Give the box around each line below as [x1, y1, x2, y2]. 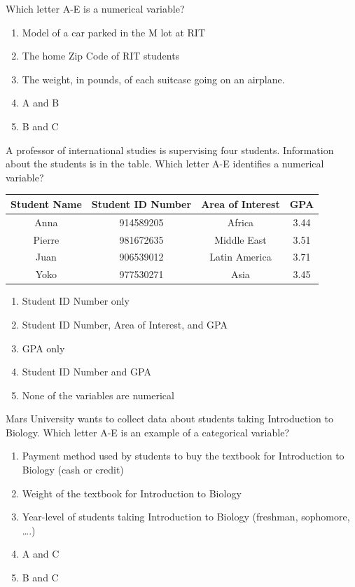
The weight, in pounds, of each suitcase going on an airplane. [22, 71, 285, 86]
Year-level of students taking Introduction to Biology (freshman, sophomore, [22, 509, 350, 524]
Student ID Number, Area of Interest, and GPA [22, 317, 228, 331]
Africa [227, 214, 254, 229]
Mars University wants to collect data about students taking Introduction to [6, 411, 333, 426]
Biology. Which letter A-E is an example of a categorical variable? [6, 424, 290, 439]
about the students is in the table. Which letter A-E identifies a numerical [6, 156, 324, 171]
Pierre [33, 232, 60, 247]
